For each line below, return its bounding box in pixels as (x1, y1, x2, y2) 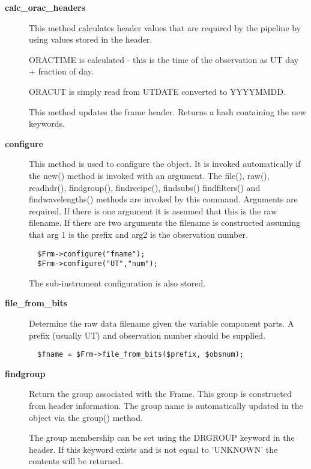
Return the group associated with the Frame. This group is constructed (29, 387, 292, 400)
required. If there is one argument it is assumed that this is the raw (29, 204, 277, 217)
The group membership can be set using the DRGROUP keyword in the (29, 431, 295, 444)
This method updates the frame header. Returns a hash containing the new (29, 105, 306, 118)
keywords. (29, 117, 65, 130)
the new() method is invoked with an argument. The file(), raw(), (29, 169, 270, 181)
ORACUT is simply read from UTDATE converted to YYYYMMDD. (29, 85, 286, 97)
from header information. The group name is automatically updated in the (29, 399, 303, 412)
